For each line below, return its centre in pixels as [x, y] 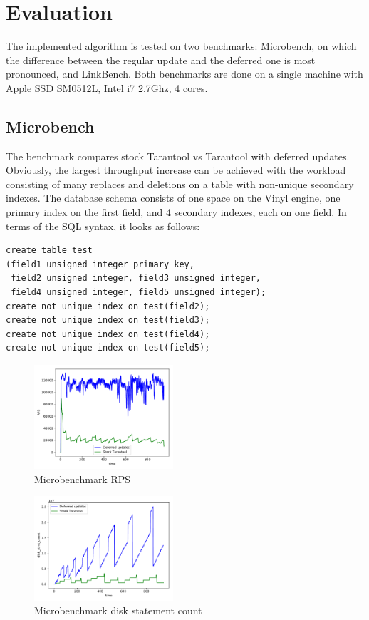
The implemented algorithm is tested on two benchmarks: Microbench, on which [181, 46]
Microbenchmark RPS [83, 479]
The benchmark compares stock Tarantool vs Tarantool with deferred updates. [178, 156]
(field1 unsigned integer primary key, [100, 264]
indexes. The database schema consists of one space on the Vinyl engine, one [173, 198]
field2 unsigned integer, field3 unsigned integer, [136, 278]
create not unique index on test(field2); [108, 306]
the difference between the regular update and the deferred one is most [161, 60]
